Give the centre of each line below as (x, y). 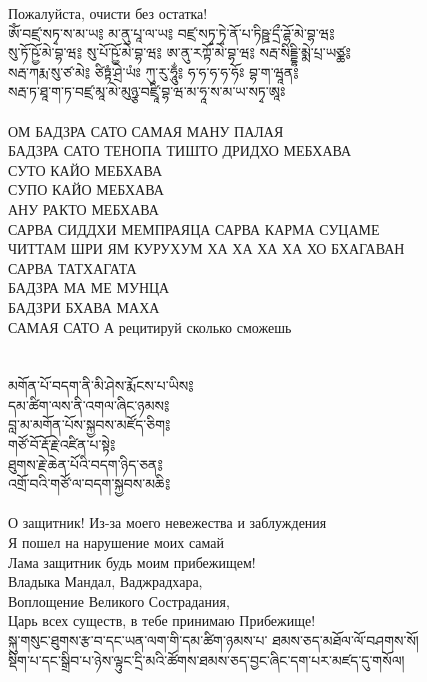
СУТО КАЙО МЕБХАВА (85, 169)
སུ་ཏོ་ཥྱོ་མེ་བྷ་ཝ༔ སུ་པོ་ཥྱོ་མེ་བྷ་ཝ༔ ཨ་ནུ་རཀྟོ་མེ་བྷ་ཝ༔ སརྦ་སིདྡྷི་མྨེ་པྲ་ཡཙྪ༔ (179, 52)
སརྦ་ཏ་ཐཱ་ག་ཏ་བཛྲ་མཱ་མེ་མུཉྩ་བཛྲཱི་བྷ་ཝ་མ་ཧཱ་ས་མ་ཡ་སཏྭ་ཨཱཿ (147, 91)
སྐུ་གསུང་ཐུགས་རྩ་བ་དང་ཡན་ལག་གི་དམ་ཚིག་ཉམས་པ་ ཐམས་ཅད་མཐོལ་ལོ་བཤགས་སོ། (213, 640)
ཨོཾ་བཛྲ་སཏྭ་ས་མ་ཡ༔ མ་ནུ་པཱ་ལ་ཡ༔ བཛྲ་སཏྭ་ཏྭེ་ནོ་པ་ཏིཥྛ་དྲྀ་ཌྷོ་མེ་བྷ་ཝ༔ (171, 32)
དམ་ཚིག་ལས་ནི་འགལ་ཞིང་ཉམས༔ (89, 404)
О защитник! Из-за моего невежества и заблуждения (167, 522)
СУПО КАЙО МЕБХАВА (86, 189)
